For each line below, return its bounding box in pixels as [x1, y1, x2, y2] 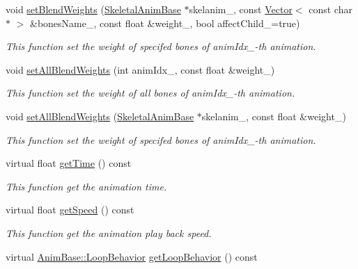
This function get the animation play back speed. [6, 225, 212, 240]
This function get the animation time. [6, 179, 167, 193]
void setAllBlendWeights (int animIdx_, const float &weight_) [6, 62, 275, 76]
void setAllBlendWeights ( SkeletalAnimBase [6, 108, 194, 123]
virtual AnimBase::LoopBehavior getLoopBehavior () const [6, 249, 258, 263]
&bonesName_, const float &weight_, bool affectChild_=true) [29, 15, 300, 30]
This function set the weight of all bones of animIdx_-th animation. [6, 85, 295, 100]
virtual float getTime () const [6, 156, 132, 170]
